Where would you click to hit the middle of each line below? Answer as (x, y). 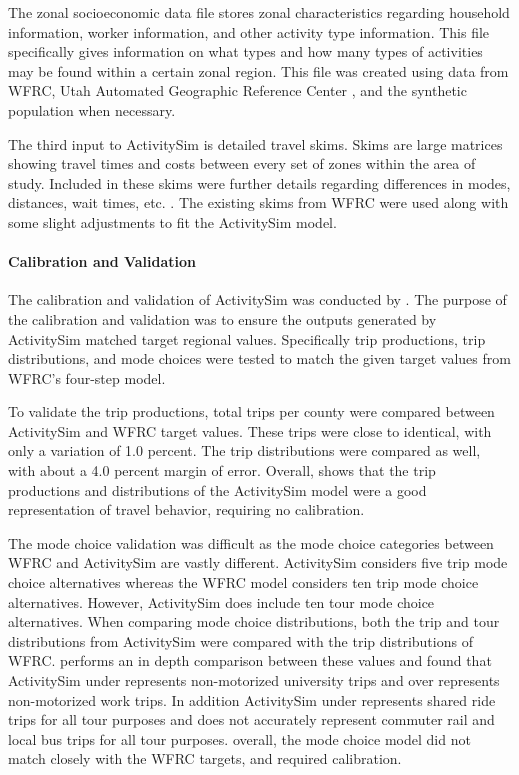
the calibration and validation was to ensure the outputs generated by (222, 318)
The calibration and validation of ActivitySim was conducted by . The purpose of (257, 299)
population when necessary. (92, 109)
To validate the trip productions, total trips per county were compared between (251, 411)
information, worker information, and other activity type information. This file (249, 31)
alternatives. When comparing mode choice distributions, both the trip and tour (254, 621)
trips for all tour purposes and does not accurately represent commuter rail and (251, 719)
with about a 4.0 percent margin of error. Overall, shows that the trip (222, 470)
